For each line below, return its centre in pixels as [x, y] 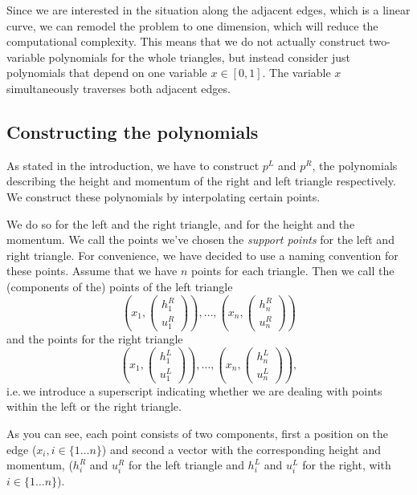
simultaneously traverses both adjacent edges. [119, 88]
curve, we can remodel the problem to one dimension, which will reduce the [192, 25]
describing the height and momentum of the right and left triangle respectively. [201, 181]
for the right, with [347, 465]
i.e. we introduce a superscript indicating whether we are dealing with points [194, 390]
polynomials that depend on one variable [107, 73]
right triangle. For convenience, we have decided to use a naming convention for [202, 255]
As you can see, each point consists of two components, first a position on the [198, 434]
